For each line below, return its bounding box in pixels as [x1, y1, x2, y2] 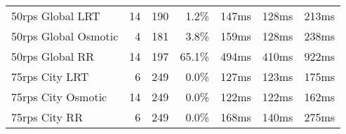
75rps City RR [11, 109, 83, 125]
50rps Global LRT [11, 8, 100, 24]
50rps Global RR [11, 48, 95, 64]
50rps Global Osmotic [11, 28, 119, 44]
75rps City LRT [11, 68, 89, 84]
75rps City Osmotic [11, 89, 107, 105]
